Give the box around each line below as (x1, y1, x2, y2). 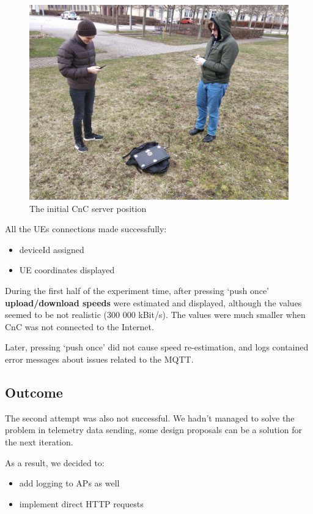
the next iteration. (5, 435, 73, 448)
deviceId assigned (19, 243, 84, 255)
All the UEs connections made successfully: (5, 222, 167, 235)
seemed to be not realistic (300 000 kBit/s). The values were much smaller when (5, 308, 306, 321)
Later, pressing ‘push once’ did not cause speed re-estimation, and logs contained (5, 341, 309, 353)
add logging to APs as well (19, 477, 120, 489)
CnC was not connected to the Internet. (5, 320, 154, 333)
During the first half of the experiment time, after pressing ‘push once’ (5, 284, 269, 297)
